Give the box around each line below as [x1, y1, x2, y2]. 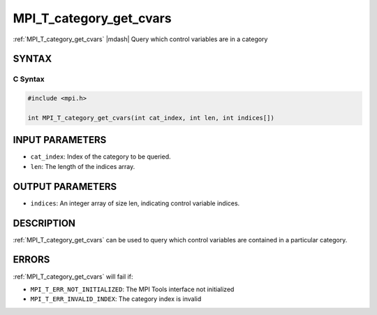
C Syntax [13, 74, 45, 84]
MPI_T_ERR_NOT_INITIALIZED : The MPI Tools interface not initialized [30, 285, 235, 293]
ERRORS [13, 254, 50, 265]
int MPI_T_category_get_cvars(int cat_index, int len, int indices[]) [27, 114, 275, 122]
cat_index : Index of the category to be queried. [30, 152, 171, 161]
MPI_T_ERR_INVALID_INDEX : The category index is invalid [30, 295, 202, 303]
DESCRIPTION [13, 217, 76, 229]
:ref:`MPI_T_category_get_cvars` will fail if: [13, 272, 133, 281]
